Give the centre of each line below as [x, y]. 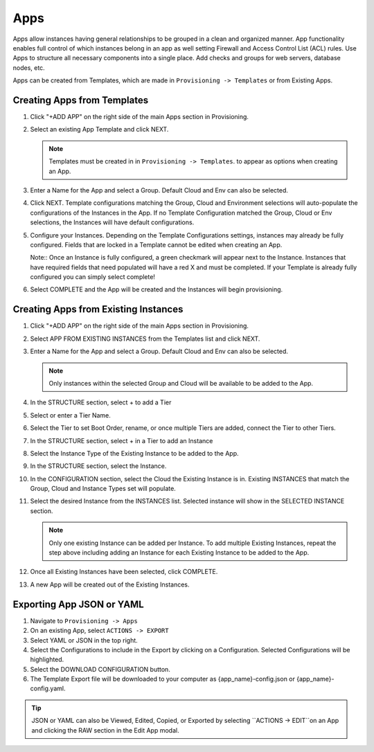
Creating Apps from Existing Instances [98, 309]
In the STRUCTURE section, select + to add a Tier [101, 402]
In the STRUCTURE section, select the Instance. [98, 466]
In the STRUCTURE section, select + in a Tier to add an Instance [122, 440]
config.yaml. [48, 688]
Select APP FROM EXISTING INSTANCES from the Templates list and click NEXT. [145, 339]
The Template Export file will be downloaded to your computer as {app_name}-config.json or [163, 679]
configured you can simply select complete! [93, 277]
